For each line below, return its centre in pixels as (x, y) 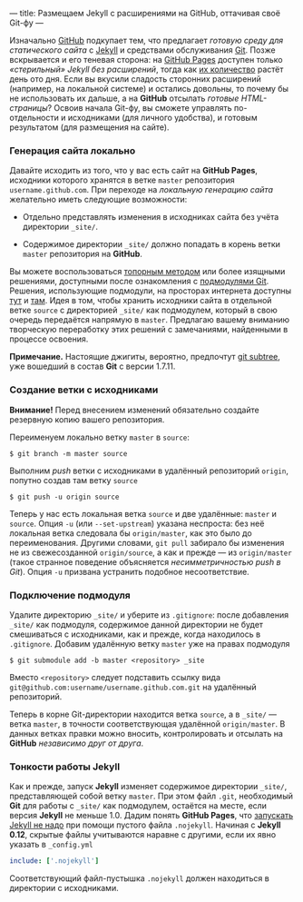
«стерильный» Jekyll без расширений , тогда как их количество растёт (147, 69)
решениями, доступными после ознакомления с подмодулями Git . (139, 282)
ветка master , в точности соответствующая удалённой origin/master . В (147, 724)
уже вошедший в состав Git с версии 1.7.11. (93, 366)
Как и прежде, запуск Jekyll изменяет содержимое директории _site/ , (148, 787)
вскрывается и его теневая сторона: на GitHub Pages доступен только (146, 59)
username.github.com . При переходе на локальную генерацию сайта (142, 190)
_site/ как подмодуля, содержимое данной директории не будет (137, 624)
